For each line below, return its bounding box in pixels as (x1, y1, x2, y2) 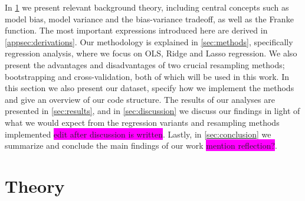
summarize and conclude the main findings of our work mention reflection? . (5, 139, 277, 152)
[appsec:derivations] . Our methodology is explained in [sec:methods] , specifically (5, 35, 293, 48)
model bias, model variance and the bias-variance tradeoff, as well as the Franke (5, 12, 294, 25)
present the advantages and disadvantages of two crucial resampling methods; (5, 58, 285, 71)
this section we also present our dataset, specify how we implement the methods (5, 82, 294, 94)
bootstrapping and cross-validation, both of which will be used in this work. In (5, 70, 290, 82)
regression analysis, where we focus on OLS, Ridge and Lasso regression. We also (5, 47, 297, 59)
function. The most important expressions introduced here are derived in (5, 24, 268, 36)
